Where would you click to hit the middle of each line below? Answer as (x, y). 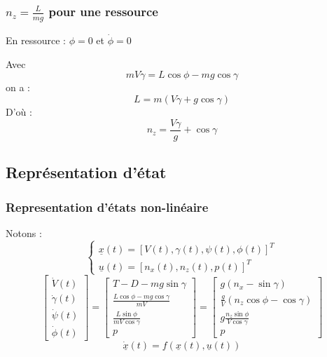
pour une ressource (103, 11)
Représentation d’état (86, 172)
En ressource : (36, 40)
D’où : (19, 111)
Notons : (24, 233)
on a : (18, 87)
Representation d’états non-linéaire (107, 207)
